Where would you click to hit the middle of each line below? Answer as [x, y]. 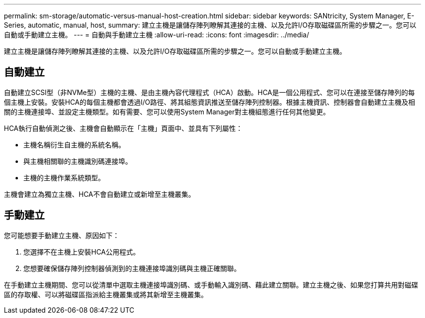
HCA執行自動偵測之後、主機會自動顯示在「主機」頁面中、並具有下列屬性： [123, 128]
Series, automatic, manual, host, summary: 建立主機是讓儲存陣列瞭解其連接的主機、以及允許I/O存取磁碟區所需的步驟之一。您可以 [210, 25]
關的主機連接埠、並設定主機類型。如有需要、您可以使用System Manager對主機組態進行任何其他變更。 [167, 111]
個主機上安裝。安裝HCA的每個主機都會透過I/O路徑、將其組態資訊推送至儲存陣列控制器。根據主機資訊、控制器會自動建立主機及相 [210, 102]
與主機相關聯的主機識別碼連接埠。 [78, 161]
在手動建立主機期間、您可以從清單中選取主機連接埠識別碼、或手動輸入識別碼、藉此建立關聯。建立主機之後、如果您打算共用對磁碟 [211, 285]
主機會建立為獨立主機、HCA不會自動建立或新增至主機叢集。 [100, 194]
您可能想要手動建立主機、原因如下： [62, 235]
